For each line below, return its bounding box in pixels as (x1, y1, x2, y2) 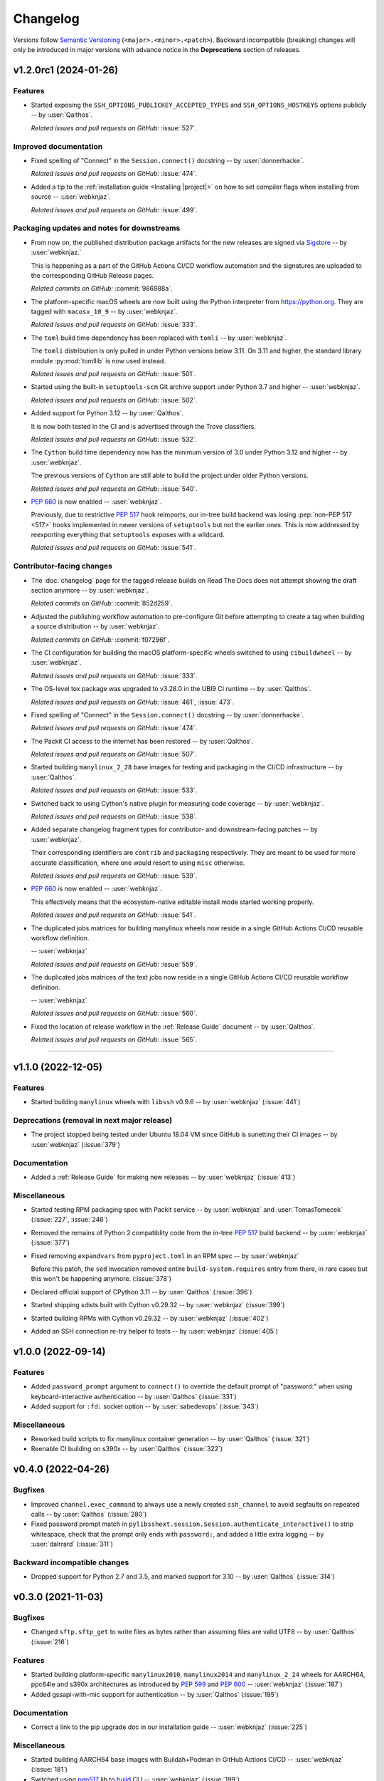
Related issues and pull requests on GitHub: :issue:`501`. (31, 370, 196, 378)
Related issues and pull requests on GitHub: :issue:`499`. (31, 205, 198, 214)
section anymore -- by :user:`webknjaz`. (31, 586, 149, 595)
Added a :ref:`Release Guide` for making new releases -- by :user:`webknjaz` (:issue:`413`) (31, 1173, 296, 1181)
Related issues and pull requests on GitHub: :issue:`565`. (31, 1035, 198, 1044)
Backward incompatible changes (13, 1557, 129, 1567)
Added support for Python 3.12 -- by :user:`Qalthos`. (31, 409, 184, 417)
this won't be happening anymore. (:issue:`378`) (31, 1274, 172, 1283)
